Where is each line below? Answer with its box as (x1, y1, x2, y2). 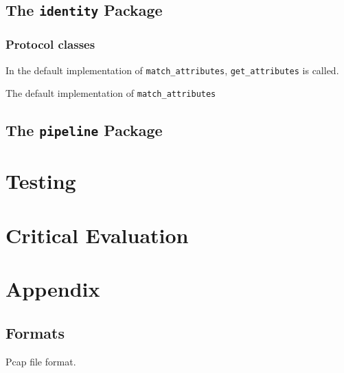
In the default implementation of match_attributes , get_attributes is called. (5, 63, 339, 77)
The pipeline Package (5, 120, 163, 141)
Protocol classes (5, 36, 95, 53)
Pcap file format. (5, 354, 76, 368)
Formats (5, 321, 65, 343)
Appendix (5, 275, 100, 303)
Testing (5, 167, 76, 195)
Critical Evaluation (5, 221, 189, 249)
